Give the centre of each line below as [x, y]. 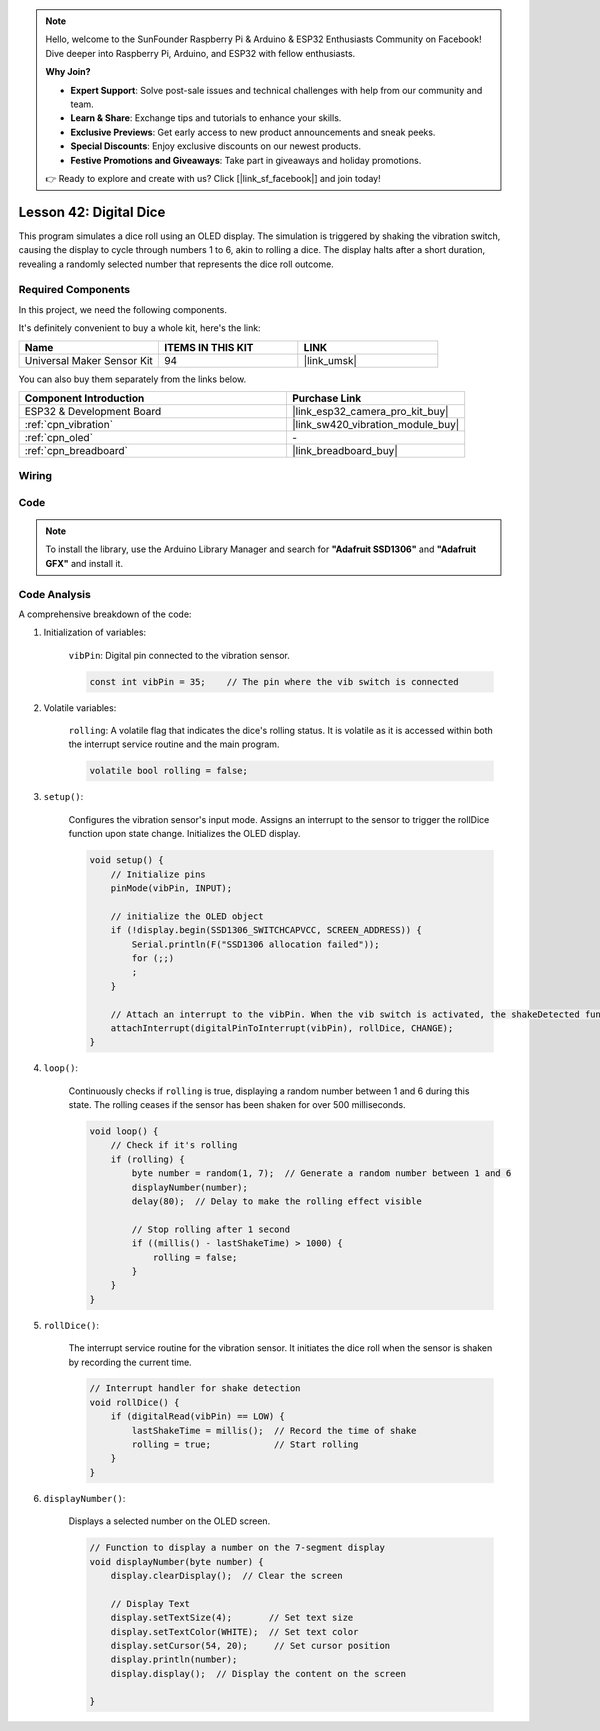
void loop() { [124, 1131]
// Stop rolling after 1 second [210, 1229]
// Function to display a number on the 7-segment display [237, 1548]
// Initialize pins [158, 874]
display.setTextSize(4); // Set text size [232, 1618]
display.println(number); [174, 1659]
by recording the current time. [130, 1362]
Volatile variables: [80, 707]
